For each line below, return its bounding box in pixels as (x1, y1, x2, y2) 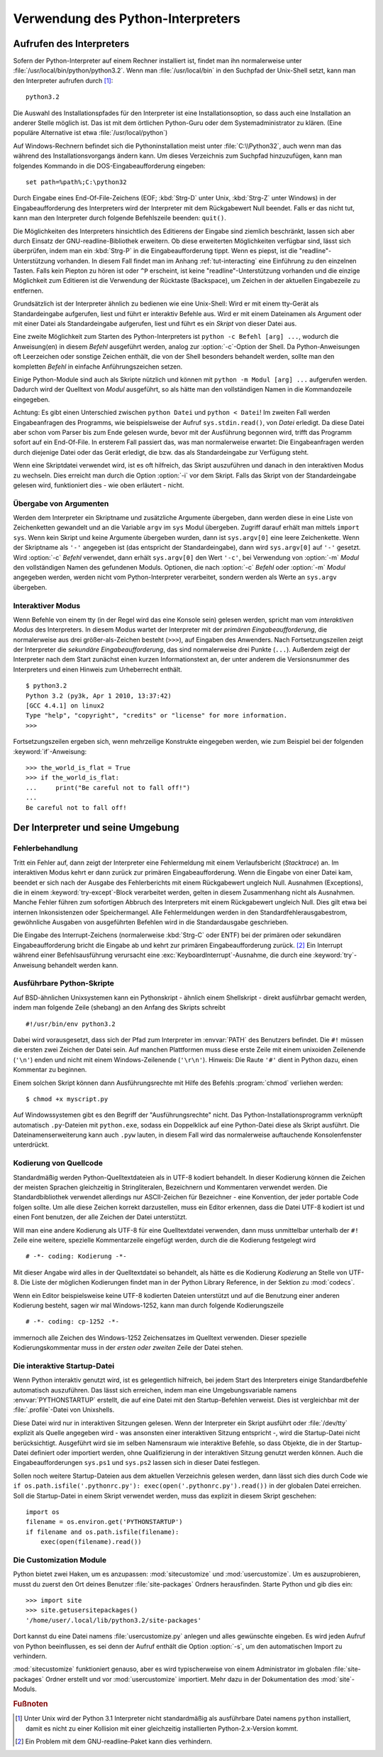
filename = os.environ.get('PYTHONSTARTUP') (26, 1518, 184, 1526)
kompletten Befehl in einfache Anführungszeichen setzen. (13, 362, 183, 371)
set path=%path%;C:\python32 (26, 178, 127, 186)
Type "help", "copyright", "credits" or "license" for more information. (26, 711, 288, 720)
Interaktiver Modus (13, 600, 81, 610)
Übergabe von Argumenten (13, 498, 109, 508)
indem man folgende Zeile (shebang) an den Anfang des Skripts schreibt (13, 1003, 226, 1012)
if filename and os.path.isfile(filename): (26, 1528, 179, 1536)
